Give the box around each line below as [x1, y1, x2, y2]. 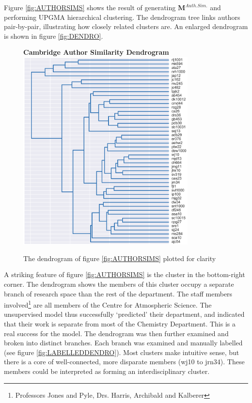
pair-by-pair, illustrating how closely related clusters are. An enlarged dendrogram [4, 21, 248, 31]
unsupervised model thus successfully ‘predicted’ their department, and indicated [4, 309, 245, 319]
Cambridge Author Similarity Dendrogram [23, 47, 169, 57]
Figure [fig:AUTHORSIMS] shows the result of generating [4, 2, 176, 12]
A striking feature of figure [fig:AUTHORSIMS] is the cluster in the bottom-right [4, 269, 245, 279]
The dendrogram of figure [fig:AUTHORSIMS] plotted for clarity [23, 253, 216, 263]
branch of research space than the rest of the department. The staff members [4, 288, 233, 298]
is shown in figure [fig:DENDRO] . [4, 31, 103, 41]
